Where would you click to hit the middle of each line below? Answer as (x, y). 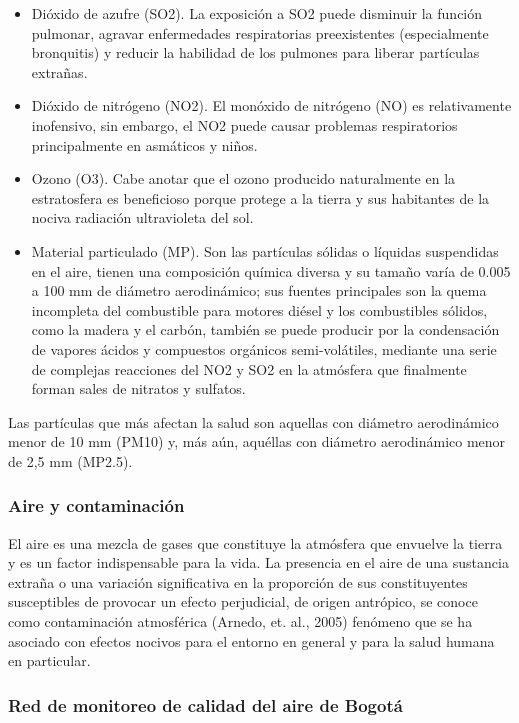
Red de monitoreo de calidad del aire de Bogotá (205, 704)
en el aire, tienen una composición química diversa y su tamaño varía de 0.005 (271, 270)
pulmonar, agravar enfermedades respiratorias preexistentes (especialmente (260, 32)
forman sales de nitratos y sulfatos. (138, 388)
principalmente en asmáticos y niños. (144, 144)
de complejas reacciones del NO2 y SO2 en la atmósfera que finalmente (249, 368)
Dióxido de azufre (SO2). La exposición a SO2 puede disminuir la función (257, 13)
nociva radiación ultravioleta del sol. (142, 217)
